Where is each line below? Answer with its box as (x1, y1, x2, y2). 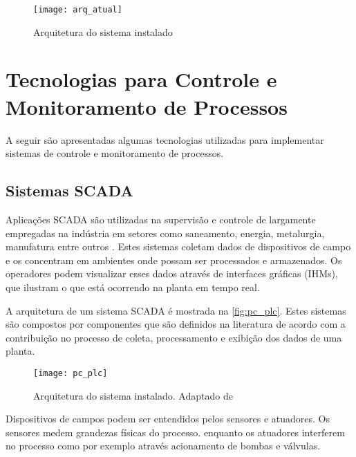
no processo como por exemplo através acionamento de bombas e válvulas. (6, 438, 321, 453)
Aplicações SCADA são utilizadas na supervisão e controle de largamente (6, 212, 316, 226)
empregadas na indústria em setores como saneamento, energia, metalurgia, (6, 225, 325, 240)
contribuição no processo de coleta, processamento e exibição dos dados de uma (6, 330, 342, 344)
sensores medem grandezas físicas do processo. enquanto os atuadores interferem (6, 425, 345, 439)
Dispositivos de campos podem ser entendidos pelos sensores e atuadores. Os (6, 411, 330, 426)
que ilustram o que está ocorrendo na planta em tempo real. (6, 279, 260, 294)
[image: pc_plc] (33, 368, 108, 378)
